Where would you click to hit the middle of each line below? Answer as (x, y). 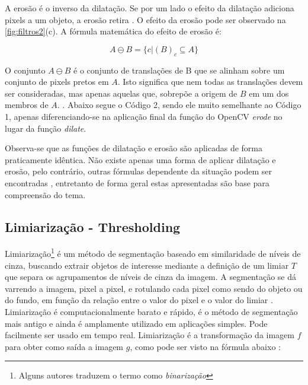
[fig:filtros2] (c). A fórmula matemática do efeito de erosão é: (113, 31)
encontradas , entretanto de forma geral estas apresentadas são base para (137, 182)
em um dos (269, 93)
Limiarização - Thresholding (93, 226)
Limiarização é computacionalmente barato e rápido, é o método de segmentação (151, 311)
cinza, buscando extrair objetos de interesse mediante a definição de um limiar (147, 265)
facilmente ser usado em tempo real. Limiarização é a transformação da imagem (150, 335)
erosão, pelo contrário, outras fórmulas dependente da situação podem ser (138, 171)
